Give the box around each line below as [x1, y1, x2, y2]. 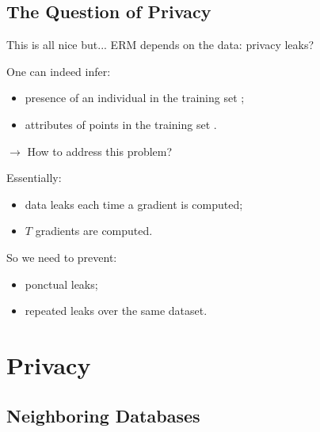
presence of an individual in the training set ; [25, 89, 245, 106]
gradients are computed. [35, 222, 153, 239]
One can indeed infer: [6, 63, 111, 79]
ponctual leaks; [25, 275, 98, 292]
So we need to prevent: [6, 248, 117, 265]
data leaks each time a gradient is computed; [25, 195, 243, 212]
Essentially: [6, 169, 62, 186]
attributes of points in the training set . [25, 116, 217, 132]
